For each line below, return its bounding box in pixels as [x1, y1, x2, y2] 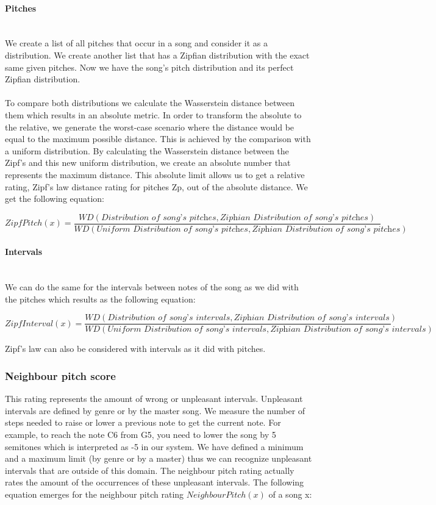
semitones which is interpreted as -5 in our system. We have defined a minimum [5, 440, 304, 453]
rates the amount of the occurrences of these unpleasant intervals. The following [5, 476, 304, 489]
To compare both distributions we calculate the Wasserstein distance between [5, 96, 295, 109]
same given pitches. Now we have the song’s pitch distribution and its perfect [5, 60, 294, 73]
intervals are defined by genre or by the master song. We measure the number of [5, 404, 306, 417]
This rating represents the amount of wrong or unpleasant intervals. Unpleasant [5, 392, 303, 405]
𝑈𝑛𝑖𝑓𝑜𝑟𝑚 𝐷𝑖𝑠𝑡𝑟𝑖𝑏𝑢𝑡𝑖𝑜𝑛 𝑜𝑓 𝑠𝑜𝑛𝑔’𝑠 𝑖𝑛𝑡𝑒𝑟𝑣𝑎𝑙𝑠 [107, 325, 266, 334]
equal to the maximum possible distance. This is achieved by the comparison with [5, 132, 311, 145]
